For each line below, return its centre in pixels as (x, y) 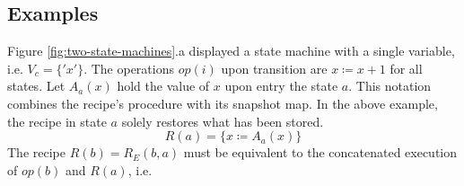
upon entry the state (281, 86)
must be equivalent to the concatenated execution (320, 152)
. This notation (390, 86)
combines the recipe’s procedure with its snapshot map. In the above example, (223, 103)
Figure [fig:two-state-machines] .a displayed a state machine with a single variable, (231, 51)
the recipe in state (57, 121)
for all (406, 68)
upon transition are (274, 68)
